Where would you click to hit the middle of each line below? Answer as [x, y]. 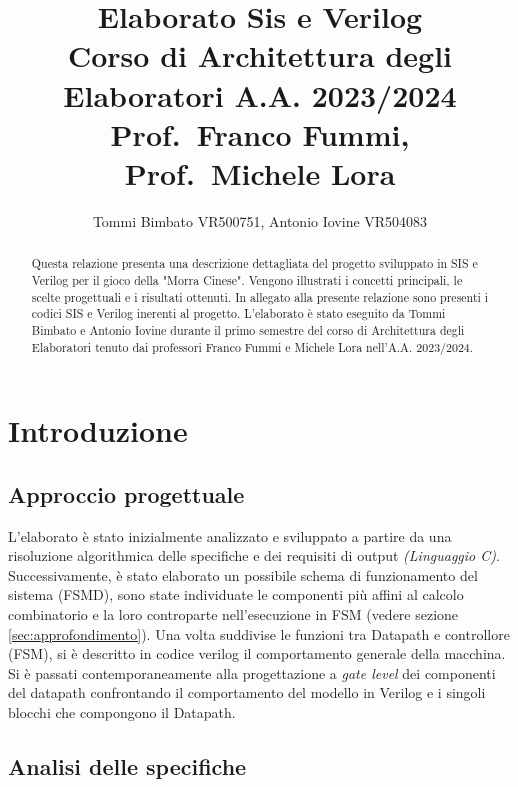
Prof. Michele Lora [260, 172]
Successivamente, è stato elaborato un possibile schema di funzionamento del [243, 574]
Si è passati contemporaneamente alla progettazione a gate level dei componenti [252, 672]
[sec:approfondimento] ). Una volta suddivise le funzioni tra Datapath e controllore [259, 633]
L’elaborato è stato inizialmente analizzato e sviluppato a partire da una [230, 535]
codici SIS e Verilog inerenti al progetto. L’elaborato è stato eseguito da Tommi [238, 313]
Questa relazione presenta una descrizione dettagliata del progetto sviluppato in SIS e [254, 263]
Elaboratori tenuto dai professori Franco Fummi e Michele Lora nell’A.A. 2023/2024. [252, 346]
